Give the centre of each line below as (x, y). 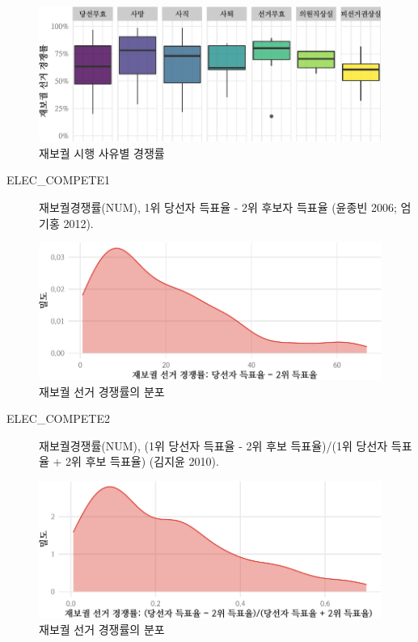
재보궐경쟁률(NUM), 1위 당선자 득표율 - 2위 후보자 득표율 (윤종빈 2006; (218, 207)
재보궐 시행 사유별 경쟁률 (102, 152)
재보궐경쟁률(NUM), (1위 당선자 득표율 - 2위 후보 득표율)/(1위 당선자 (213, 445)
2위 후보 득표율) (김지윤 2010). (142, 461)
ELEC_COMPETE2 (58, 418)
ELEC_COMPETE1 (58, 180)
